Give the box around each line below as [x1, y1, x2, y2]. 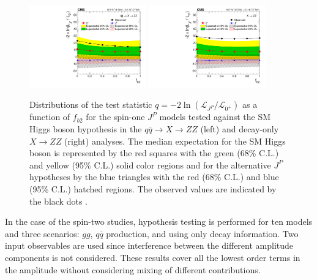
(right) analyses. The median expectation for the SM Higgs [64, 134, 286, 147]
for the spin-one [86, 110, 145, 123]
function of [29, 110, 70, 123]
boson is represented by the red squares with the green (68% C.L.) [29, 146, 279, 159]
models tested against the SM [159, 110, 271, 123]
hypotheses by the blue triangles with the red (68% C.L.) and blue [29, 170, 279, 183]
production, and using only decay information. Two [106, 227, 299, 240]
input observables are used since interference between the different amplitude [5, 239, 294, 252]
